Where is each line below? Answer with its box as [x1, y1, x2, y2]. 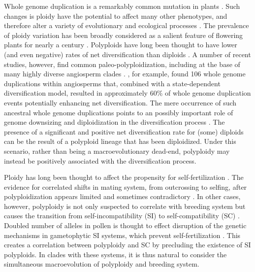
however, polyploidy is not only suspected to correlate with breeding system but [4, 201, 246, 211]
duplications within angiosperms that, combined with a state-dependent [4, 78, 221, 88]
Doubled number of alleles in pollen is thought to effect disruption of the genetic [4, 220, 247, 231]
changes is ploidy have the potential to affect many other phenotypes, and [4, 10, 227, 21]
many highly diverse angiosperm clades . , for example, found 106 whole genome [4, 68, 246, 79]
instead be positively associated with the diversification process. [4, 155, 196, 166]
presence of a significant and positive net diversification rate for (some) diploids [4, 126, 244, 136]
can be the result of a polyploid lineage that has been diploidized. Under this [4, 136, 236, 146]
